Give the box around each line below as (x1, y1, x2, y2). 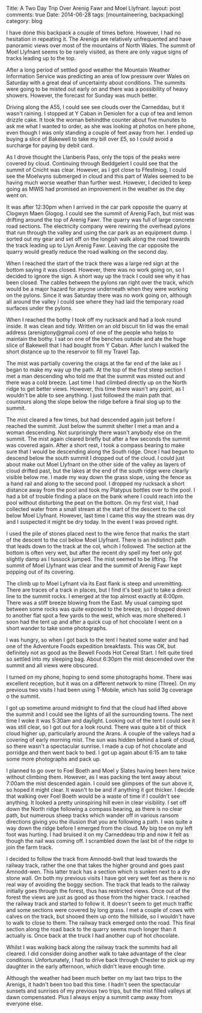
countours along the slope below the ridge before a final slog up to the (6, 398, 181, 405)
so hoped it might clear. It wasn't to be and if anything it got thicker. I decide (6, 786, 195, 793)
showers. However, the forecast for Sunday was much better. (6, 92, 158, 99)
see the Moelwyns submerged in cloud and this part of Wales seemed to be (6, 173, 194, 180)
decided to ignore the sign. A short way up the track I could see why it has (6, 272, 191, 280)
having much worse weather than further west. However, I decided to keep (6, 179, 191, 186)
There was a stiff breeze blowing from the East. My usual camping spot (6, 599, 183, 606)
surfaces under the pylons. (6, 305, 73, 311)
